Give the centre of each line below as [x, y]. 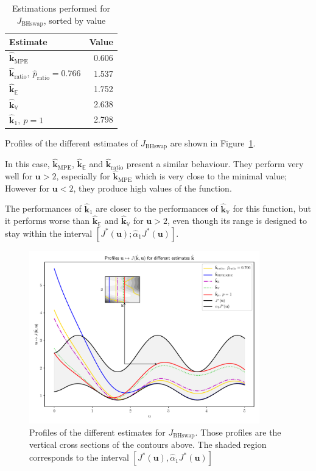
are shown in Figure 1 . [213, 142]
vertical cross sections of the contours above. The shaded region [148, 444]
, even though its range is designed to [237, 221]
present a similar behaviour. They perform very [215, 164]
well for [19, 176]
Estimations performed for [61, 8]
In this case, [27, 164]
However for [27, 188]
